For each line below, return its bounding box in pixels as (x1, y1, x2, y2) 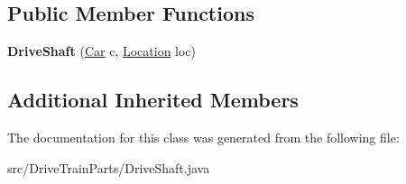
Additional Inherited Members (7, 86, 299, 114)
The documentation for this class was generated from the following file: (7, 128, 400, 146)
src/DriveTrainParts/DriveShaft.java (7, 158, 210, 177)
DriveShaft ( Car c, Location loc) (7, 41, 197, 60)
